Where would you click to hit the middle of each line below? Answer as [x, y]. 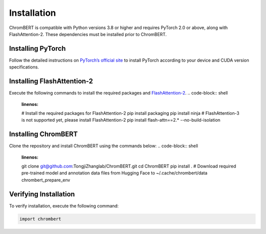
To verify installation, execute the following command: [64, 206]
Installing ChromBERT [44, 134]
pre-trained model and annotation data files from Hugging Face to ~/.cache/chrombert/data [115, 173]
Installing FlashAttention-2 [51, 81]
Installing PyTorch [37, 49]
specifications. [24, 67]
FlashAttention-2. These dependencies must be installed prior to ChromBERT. [88, 34]
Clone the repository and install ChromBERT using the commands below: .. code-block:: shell [103, 146]
